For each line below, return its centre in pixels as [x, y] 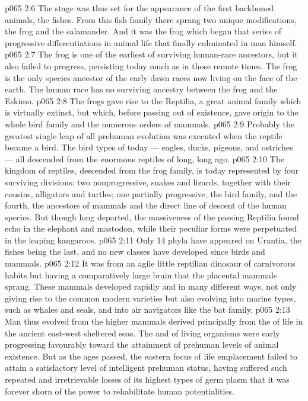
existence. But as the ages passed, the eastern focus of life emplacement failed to [151, 356]
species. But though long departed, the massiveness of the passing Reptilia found [152, 216]
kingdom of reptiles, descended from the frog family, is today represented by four [152, 170]
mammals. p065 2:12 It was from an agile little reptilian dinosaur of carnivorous [150, 263]
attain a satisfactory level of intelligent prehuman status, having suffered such [146, 368]
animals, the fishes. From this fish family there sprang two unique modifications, [151, 19]
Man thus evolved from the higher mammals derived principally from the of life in [154, 321]
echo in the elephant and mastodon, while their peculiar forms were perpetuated [151, 228]
